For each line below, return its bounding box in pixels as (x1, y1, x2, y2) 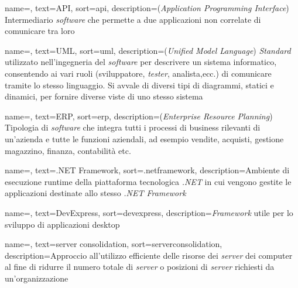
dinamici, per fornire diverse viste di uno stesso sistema (5, 90, 203, 102)
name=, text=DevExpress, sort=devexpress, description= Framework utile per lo (5, 206, 293, 218)
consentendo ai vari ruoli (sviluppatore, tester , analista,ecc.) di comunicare (5, 67, 272, 79)
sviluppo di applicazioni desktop (5, 218, 120, 230)
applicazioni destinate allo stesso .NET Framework (5, 187, 186, 199)
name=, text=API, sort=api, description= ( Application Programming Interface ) (5, 2, 289, 13)
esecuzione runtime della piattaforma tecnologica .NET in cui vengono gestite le (5, 175, 292, 187)
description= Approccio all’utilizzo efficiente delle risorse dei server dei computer (5, 249, 293, 261)
